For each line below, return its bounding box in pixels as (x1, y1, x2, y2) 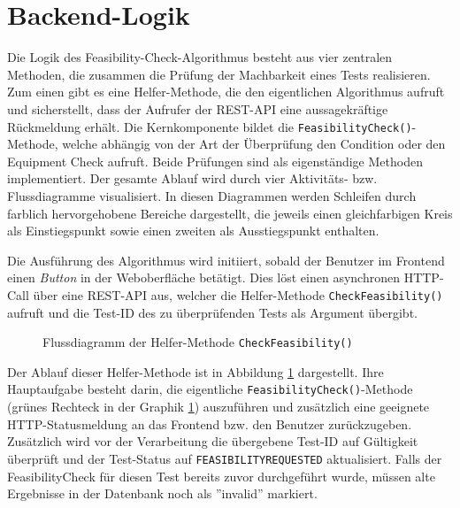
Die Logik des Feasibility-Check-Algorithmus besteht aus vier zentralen (7, 48, 393, 66)
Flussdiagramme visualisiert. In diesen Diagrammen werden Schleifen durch (7, 186, 417, 204)
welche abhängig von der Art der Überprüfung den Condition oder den (62, 135, 446, 153)
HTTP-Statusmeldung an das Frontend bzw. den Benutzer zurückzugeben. (7, 414, 412, 433)
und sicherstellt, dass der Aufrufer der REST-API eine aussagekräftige (7, 99, 388, 118)
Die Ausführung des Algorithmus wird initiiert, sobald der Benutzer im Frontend (7, 250, 445, 269)
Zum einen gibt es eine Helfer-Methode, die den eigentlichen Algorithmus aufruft (7, 82, 445, 101)
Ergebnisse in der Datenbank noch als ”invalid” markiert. (7, 484, 318, 503)
